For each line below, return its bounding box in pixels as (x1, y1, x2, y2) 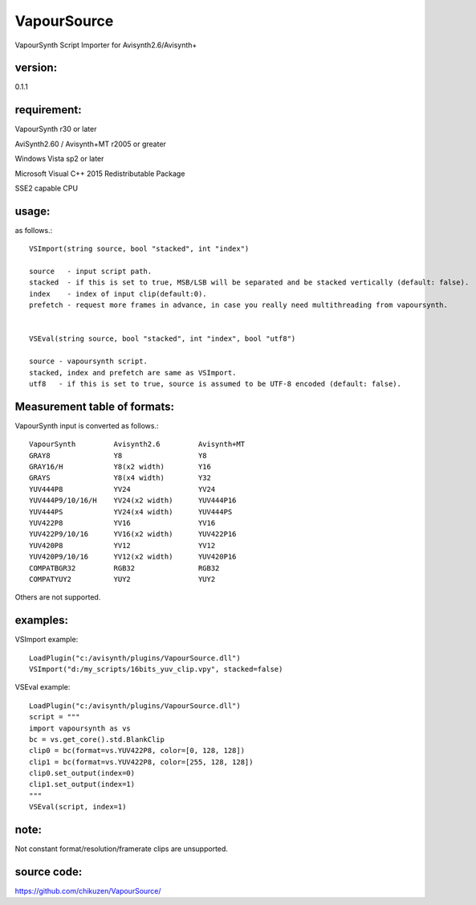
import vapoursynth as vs (29, 723, 132, 733)
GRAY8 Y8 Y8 (29, 451, 208, 460)
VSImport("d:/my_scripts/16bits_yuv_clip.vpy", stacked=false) (29, 664, 283, 674)
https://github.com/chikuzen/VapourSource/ (14, 887, 161, 896)
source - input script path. (29, 267, 153, 276)
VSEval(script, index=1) (29, 802, 127, 812)
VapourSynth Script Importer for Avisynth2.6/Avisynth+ (14, 40, 197, 50)
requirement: (14, 103, 82, 117)
